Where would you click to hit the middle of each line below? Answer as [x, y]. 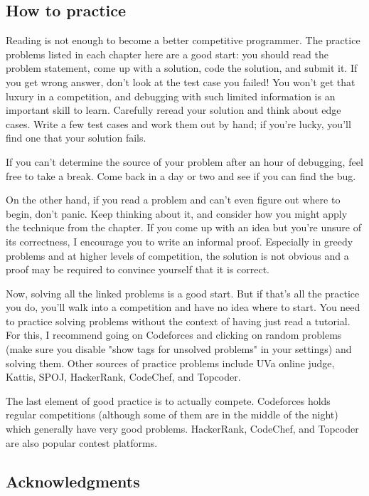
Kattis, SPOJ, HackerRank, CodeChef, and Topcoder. [123, 377]
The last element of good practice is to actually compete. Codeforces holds [168, 400]
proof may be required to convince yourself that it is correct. [138, 269]
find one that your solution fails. [76, 138]
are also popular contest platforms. [82, 442]
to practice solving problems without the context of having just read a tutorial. [178, 321]
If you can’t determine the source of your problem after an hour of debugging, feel [184, 161]
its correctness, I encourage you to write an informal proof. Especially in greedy [180, 241]
